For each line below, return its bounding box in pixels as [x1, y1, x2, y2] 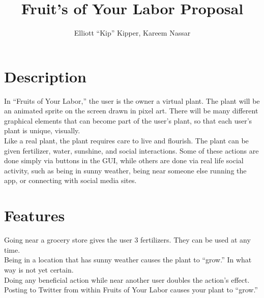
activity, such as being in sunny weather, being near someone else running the [4, 165, 247, 175]
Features [4, 205, 65, 226]
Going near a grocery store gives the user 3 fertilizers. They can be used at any [4, 234, 251, 245]
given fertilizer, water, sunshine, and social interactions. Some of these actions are [4, 145, 259, 156]
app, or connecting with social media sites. [4, 175, 137, 186]
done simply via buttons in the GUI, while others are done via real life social [4, 155, 244, 166]
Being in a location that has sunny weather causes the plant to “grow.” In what [4, 254, 252, 265]
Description [4, 66, 87, 86]
